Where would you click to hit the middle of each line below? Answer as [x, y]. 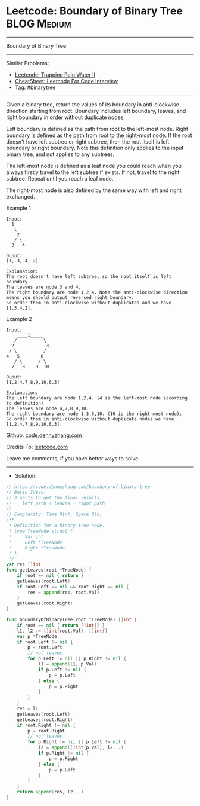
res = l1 [28, 709]
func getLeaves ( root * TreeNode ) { [49, 570]
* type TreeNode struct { [41, 531]
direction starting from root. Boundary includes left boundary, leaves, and [96, 111]
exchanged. [21, 196]
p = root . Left [45, 648]
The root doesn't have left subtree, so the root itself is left [89, 276]
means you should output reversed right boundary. [70, 297]
